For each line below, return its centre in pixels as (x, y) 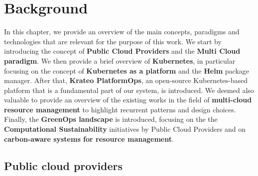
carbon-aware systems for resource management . (89, 138)
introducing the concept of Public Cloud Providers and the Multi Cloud (122, 51)
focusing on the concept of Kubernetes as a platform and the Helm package (127, 70)
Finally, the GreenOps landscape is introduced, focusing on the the (111, 119)
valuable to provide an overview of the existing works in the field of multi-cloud (128, 100)
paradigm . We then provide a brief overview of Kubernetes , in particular (120, 60)
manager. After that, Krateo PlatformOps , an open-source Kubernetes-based (126, 80)
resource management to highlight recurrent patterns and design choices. (120, 109)
